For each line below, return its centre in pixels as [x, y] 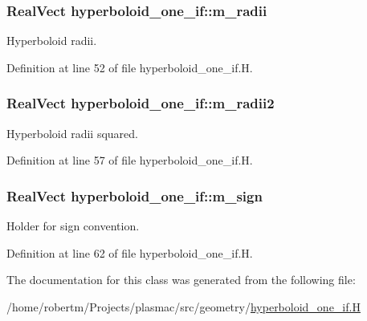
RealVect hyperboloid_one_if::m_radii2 [141, 103]
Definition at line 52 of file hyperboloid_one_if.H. [130, 67]
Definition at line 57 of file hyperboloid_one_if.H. [130, 160]
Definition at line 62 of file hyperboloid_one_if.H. [130, 252]
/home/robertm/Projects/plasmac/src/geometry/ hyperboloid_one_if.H [183, 306]
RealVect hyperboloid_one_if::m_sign [135, 195]
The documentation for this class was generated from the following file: [181, 280]
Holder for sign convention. [73, 226]
